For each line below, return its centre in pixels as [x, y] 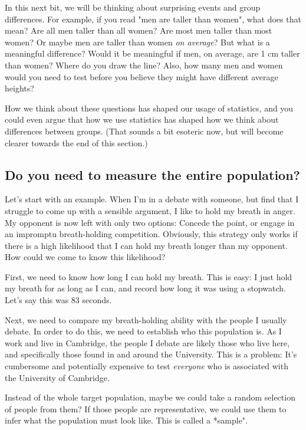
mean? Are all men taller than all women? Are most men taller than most [139, 30]
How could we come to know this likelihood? [85, 257]
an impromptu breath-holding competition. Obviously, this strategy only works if [151, 234]
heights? [19, 88]
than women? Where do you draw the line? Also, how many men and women [144, 65]
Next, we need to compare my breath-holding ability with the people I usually [146, 319]
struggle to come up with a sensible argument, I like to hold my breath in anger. [150, 210]
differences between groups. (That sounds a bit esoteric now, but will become [144, 131]
